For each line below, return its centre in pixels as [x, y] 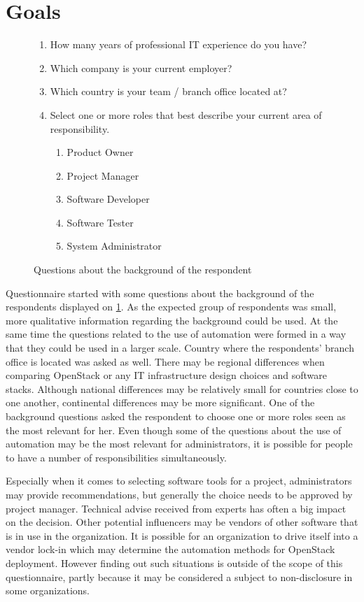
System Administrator [114, 246]
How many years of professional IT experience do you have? [178, 44]
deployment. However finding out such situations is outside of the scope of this [174, 562]
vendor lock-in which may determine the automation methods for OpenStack [170, 549]
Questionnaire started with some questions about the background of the [160, 293]
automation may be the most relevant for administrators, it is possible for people [179, 444]
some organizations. [48, 590]
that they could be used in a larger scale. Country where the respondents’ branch [180, 348]
